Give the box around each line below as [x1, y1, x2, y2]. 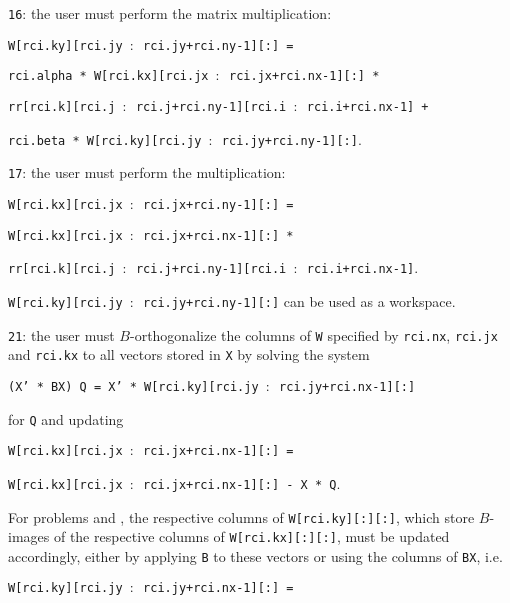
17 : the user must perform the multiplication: [8, 162, 286, 183]
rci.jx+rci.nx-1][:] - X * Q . [143, 472, 341, 493]
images [8, 526, 50, 547]
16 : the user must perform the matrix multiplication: [8, 3, 332, 23]
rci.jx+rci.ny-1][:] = [143, 197, 294, 212]
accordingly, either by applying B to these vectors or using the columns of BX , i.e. [8, 545, 503, 566]
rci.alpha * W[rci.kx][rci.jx [8, 69, 209, 84]
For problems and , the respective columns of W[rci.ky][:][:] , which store [8, 506, 475, 527]
